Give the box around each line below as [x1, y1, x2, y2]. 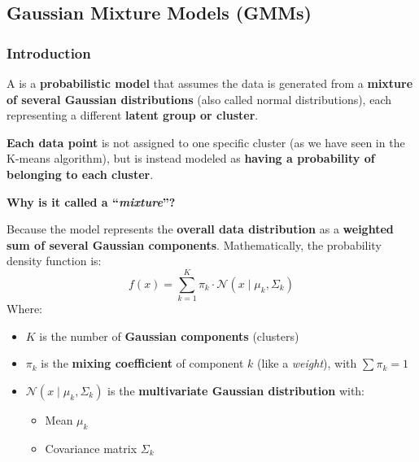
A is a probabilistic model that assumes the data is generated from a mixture [7, 75, 413, 91]
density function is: [7, 252, 102, 269]
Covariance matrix [45, 439, 137, 456]
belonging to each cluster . [7, 165, 154, 182]
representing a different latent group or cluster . [7, 107, 259, 124]
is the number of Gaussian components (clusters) [39, 327, 299, 344]
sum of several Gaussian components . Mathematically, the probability [7, 236, 382, 253]
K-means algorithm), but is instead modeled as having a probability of [7, 150, 375, 167]
